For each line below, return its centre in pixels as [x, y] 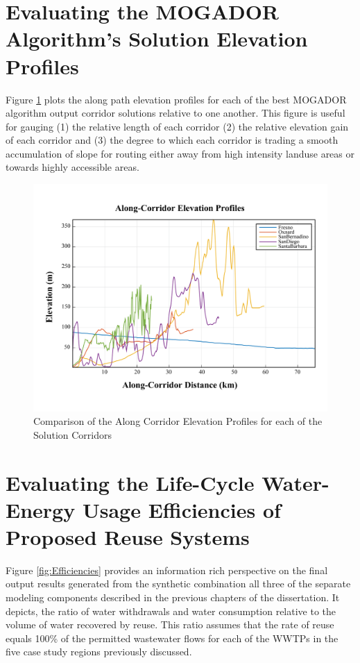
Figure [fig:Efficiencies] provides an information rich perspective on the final [167, 570]
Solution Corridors [73, 434]
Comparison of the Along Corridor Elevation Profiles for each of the [178, 421]
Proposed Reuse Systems [128, 536]
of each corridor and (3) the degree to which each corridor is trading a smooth [172, 140]
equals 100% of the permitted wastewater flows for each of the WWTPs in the [172, 638]
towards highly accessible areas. [72, 167]
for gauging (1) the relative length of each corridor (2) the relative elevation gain [177, 126]
